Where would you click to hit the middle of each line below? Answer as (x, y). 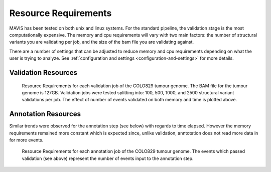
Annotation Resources (45, 114)
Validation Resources (43, 72)
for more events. (26, 140)
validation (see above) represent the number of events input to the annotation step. (108, 158)
